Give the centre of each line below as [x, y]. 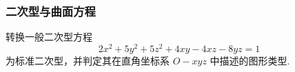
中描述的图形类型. [250, 60]
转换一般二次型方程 [49, 37]
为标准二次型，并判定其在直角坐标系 [88, 60]
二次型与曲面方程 [51, 11]
